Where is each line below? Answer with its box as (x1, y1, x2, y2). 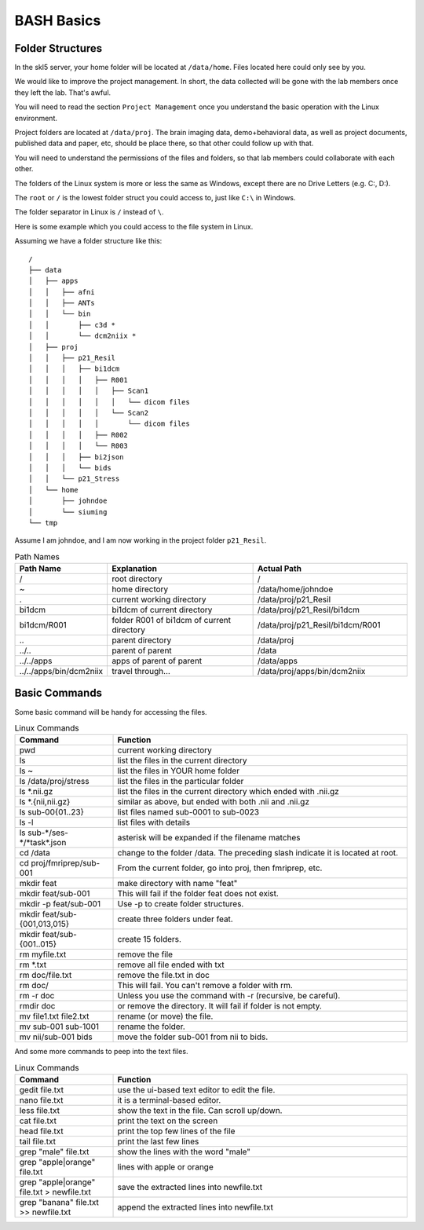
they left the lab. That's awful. (14, 87, 111, 97)
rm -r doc (19, 990, 55, 1001)
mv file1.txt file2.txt (19, 1011, 90, 1022)
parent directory (111, 635, 172, 646)
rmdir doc (19, 1001, 56, 1012)
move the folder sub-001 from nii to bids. (117, 1031, 269, 1042)
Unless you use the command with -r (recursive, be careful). (117, 990, 341, 1001)
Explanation (111, 563, 157, 574)
